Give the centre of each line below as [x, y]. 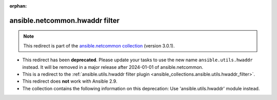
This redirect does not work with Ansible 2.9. [70, 81]
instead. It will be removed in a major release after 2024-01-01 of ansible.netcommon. [113, 67]
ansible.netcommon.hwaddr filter [65, 20]
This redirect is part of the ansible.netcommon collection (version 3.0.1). [99, 45]
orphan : [18, 6]
